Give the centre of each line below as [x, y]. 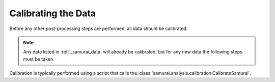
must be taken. [39, 59]
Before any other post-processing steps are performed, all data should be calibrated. [99, 29]
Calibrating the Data [53, 13]
